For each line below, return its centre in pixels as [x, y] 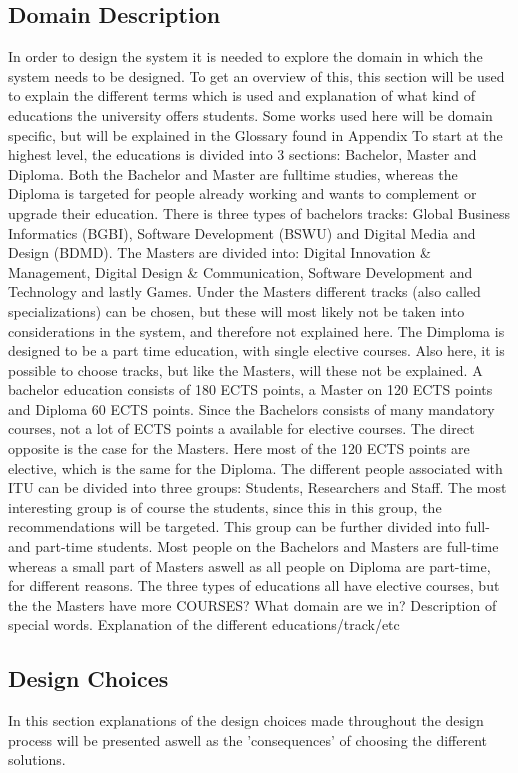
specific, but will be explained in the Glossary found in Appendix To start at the [255, 134]
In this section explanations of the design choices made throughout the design [246, 720]
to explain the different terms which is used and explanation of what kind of [241, 95]
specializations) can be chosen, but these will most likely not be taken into [236, 310]
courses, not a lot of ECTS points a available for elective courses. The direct [241, 428]
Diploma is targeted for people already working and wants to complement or [242, 193]
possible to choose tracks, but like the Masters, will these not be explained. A [245, 369]
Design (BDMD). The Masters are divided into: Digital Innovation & [219, 252]
